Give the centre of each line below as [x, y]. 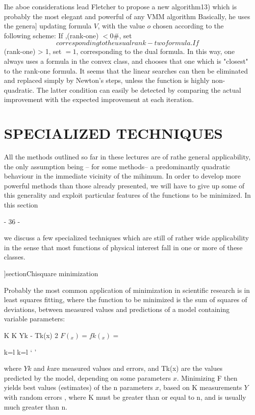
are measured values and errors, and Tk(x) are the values [137, 368]
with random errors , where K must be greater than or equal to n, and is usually [125, 397]
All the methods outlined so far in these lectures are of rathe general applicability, [127, 157]
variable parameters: [35, 319]
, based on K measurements [201, 387]
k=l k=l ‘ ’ [20, 351]
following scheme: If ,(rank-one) [51, 35]
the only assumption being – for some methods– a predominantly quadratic [117, 166]
